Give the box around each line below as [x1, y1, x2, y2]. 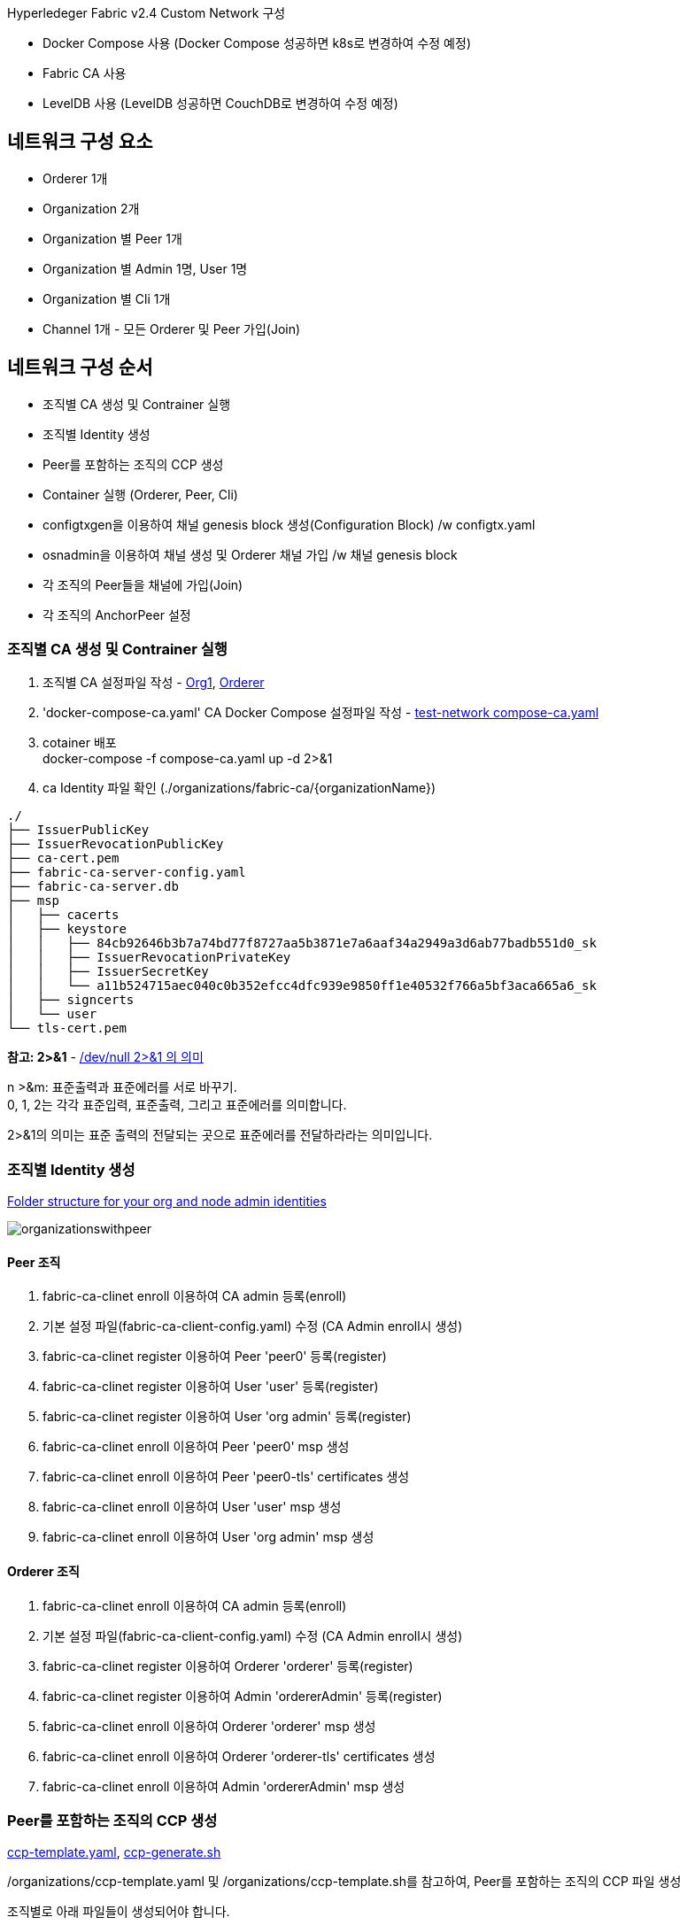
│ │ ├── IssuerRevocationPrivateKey [7, 950, 291, 965]
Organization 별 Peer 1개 [42, 230, 182, 246]
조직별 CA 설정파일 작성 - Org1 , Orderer [42, 675, 265, 691]
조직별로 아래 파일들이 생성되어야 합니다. [7, 1904, 230, 1920]
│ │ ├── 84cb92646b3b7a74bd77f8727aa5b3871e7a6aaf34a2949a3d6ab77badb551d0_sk [7, 936, 597, 951]
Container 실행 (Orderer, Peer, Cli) [42, 486, 238, 502]
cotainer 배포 [42, 735, 117, 751]
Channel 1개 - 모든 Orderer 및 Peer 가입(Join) [42, 321, 301, 336]
